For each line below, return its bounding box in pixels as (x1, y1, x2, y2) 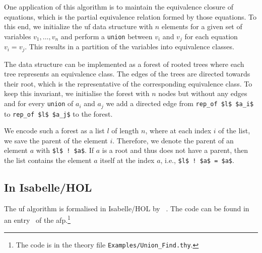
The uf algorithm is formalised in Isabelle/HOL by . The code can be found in (4, 203, 249, 213)
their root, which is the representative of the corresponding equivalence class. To (4, 78, 252, 89)
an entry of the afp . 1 (4, 213, 71, 225)
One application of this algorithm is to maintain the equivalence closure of (4, 2, 233, 12)
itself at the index (100, 155, 155, 165)
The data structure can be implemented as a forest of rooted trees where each (4, 58, 244, 69)
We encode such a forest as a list (4, 125, 105, 136)
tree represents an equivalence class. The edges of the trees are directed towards (4, 68, 250, 79)
